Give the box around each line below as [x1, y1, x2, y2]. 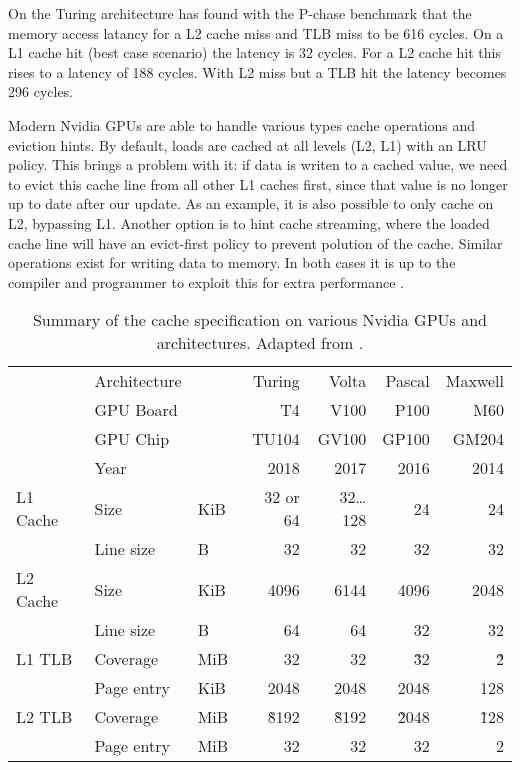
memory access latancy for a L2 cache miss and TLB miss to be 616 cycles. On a [8, 22, 504, 43]
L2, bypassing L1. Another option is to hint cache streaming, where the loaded [8, 212, 490, 233]
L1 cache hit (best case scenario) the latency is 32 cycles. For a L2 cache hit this [8, 42, 501, 63]
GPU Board [94, 398, 178, 422]
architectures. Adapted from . [156, 331, 364, 355]
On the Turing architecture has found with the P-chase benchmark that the [8, 3, 472, 23]
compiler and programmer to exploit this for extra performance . [8, 271, 404, 292]
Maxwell [445, 369, 504, 393]
